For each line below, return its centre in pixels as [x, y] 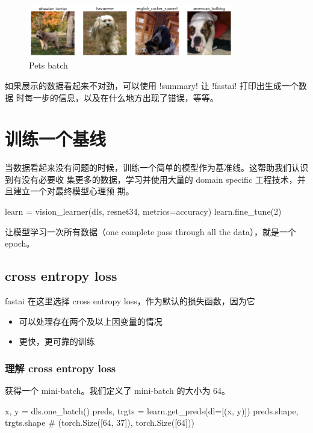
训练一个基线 [56, 139]
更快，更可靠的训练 [57, 341]
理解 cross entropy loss [60, 368]
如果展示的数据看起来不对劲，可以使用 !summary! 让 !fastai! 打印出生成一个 [152, 85]
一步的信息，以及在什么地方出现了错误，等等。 [126, 97]
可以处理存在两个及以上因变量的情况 [91, 321]
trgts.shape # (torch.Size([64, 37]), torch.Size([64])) [100, 422]
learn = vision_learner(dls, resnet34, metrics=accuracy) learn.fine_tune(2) [143, 211]
